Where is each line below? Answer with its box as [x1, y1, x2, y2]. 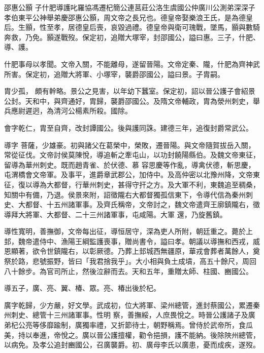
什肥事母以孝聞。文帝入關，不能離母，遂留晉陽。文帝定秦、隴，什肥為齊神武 [4, 58, 260, 69]
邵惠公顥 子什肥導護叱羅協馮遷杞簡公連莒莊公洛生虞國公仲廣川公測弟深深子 [4, 2, 255, 12]
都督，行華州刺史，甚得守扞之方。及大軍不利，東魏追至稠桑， [53, 179, 260, 189]
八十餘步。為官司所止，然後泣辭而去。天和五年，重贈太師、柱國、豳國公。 [4, 265, 253, 276]
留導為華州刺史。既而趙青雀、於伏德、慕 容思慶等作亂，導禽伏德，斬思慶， [4, 159, 255, 170]
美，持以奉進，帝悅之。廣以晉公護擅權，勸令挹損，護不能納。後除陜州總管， [4, 329, 260, 340]
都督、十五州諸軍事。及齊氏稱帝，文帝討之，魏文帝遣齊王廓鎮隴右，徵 [25, 199, 260, 210]
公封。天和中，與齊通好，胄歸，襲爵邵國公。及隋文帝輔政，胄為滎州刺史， [4, 95, 253, 106]
